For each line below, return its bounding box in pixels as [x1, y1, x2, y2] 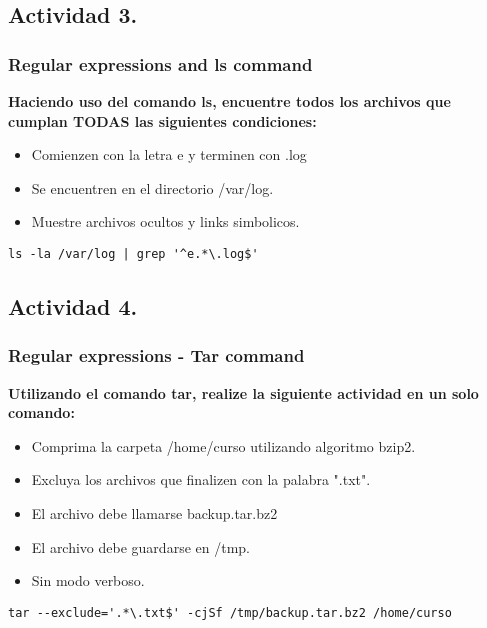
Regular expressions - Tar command [8, 343, 305, 368]
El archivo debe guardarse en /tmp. [31, 536, 250, 557]
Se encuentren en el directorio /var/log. [31, 177, 274, 198]
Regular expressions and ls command [8, 51, 313, 76]
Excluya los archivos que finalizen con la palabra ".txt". [31, 469, 371, 490]
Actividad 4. [8, 291, 138, 322]
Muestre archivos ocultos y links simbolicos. [31, 211, 300, 232]
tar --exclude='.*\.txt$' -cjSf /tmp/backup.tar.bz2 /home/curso [8, 605, 452, 620]
